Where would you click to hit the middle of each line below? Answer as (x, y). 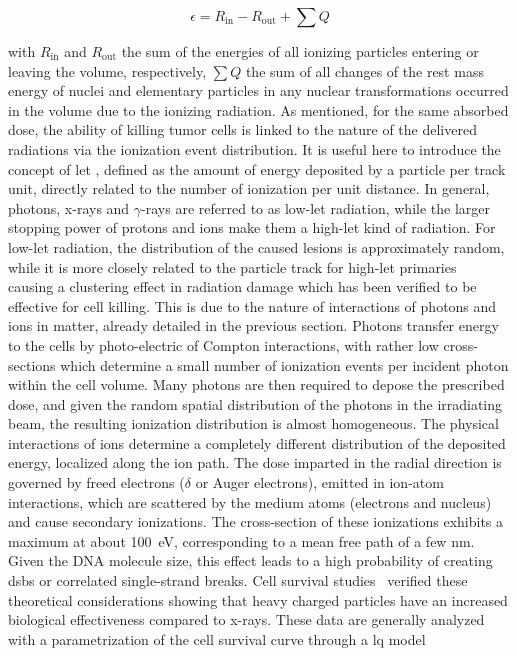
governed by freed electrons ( (96, 482)
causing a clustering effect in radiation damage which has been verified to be (242, 286)
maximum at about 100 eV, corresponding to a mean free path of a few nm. (241, 540)
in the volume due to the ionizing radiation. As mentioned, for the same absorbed (258, 109)
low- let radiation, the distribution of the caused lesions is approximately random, (256, 246)
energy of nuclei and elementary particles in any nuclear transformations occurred (258, 90)
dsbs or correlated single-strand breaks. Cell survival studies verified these (238, 580)
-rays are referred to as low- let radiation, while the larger (315, 207)
